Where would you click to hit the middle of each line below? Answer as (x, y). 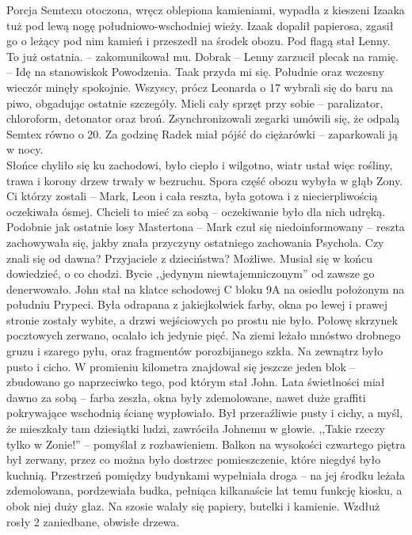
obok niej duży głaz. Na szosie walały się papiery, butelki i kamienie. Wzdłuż (193, 506)
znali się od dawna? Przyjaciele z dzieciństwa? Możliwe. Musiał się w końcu (190, 258)
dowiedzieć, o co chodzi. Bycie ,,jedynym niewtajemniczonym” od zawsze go (191, 273)
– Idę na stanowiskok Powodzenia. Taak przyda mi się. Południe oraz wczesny (195, 72)
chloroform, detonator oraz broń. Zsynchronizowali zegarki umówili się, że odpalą (203, 118)
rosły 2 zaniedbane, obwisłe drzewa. (93, 521)
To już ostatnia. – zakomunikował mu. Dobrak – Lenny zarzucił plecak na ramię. (202, 56)
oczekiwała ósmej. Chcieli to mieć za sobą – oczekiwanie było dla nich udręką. (196, 211)
